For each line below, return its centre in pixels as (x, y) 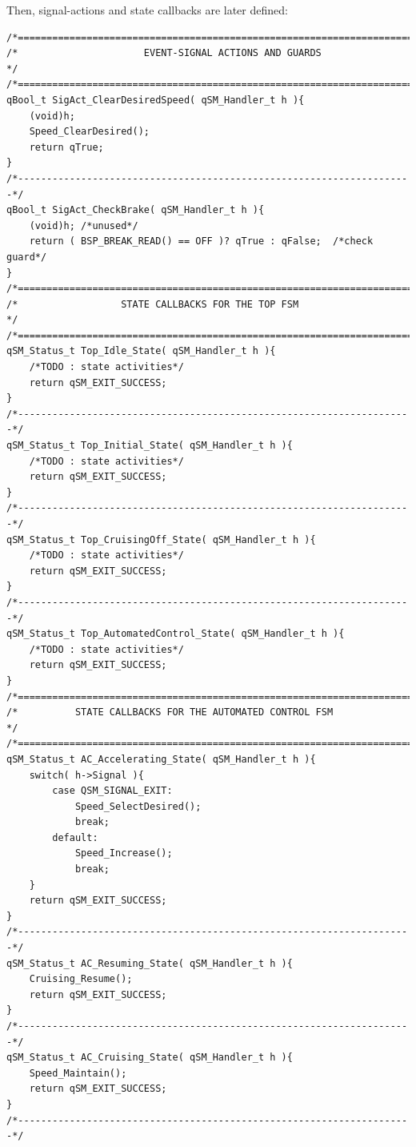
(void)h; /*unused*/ (84, 225)
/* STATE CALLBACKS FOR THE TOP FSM (153, 304)
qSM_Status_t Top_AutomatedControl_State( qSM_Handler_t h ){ (176, 634)
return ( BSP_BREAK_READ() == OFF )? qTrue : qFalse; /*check (201, 241)
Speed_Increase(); (124, 853)
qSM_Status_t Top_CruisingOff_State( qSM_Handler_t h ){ (161, 539)
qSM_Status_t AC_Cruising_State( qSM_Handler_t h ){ (150, 1058)
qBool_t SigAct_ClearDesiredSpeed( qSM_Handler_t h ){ (156, 100)
